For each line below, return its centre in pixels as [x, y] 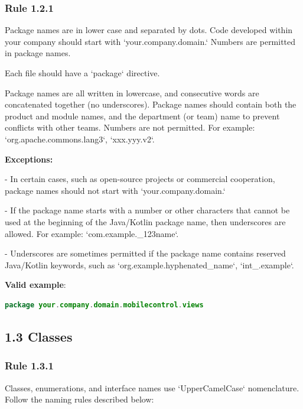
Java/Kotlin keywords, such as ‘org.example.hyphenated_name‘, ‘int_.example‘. [149, 264]
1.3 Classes [39, 336]
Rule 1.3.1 [29, 366]
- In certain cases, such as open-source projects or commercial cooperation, [140, 179]
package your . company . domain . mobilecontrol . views [104, 305]
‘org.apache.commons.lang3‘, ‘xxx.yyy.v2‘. [80, 139]
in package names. [38, 53]
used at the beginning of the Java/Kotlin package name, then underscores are [145, 221]
